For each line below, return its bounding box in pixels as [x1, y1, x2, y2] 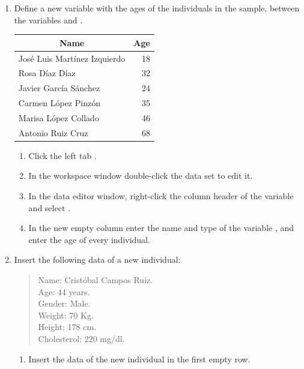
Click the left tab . [28, 149, 97, 161]
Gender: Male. [38, 297, 91, 310]
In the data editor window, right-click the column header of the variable [28, 190, 294, 202]
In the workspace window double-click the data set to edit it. [28, 169, 253, 182]
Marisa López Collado [18, 111, 99, 124]
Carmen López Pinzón [18, 97, 100, 109]
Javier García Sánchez [18, 82, 100, 94]
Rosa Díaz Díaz [18, 67, 76, 79]
